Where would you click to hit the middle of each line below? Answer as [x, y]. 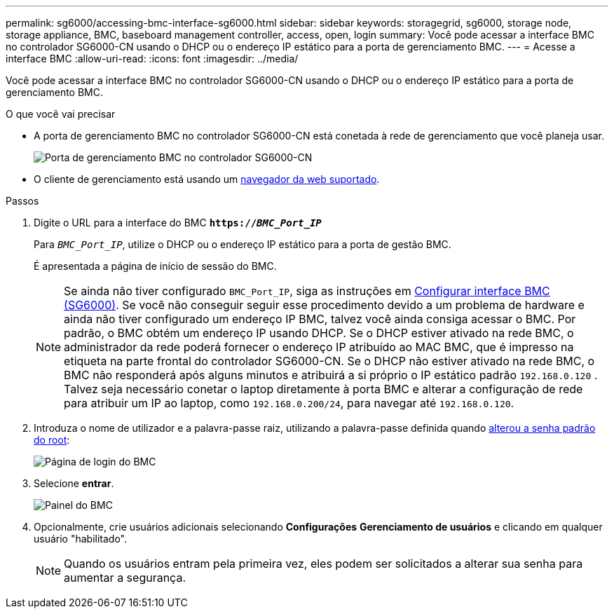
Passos [22, 201]
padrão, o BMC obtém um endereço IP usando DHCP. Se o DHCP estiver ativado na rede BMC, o [319, 333]
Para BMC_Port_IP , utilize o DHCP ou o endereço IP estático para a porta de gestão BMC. [243, 244]
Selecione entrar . [74, 483]
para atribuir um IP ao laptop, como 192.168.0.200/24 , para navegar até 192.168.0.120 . [289, 403]
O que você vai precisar [61, 114]
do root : [52, 440]
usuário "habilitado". [81, 539]
